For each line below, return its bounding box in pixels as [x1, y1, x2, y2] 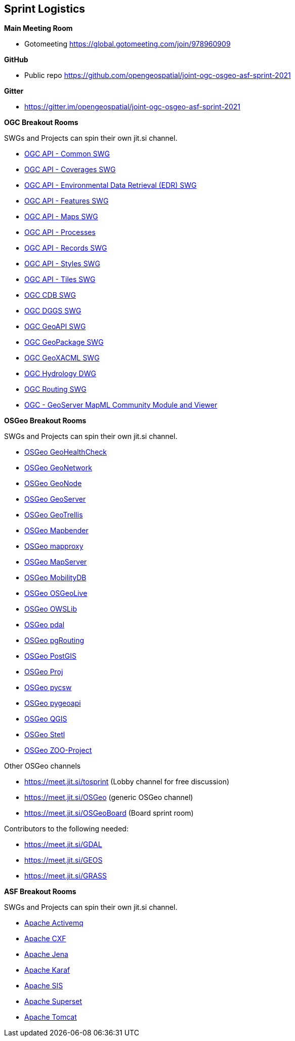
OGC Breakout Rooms [4, 118, 78, 127]
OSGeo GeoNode [24, 479, 82, 488]
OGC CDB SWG [24, 291, 76, 300]
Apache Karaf [24, 966, 70, 975]
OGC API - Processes [24, 228, 96, 237]
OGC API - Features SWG [24, 196, 109, 206]
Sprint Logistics [4, 3, 86, 15]
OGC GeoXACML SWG [24, 353, 100, 363]
